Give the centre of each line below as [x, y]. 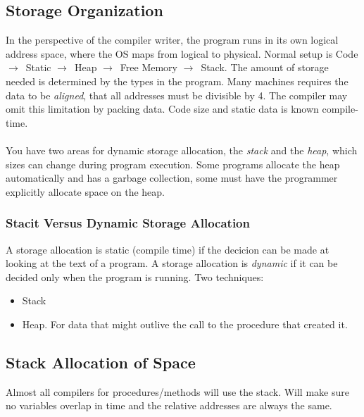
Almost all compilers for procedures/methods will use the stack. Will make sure [177, 391]
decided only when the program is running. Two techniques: [135, 276]
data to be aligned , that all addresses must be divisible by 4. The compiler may [177, 95]
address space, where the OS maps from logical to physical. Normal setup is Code [182, 53]
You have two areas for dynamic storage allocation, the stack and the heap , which [182, 150]
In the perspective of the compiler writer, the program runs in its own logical [172, 40]
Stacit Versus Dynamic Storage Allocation [128, 223]
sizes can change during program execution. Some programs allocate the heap [173, 164]
